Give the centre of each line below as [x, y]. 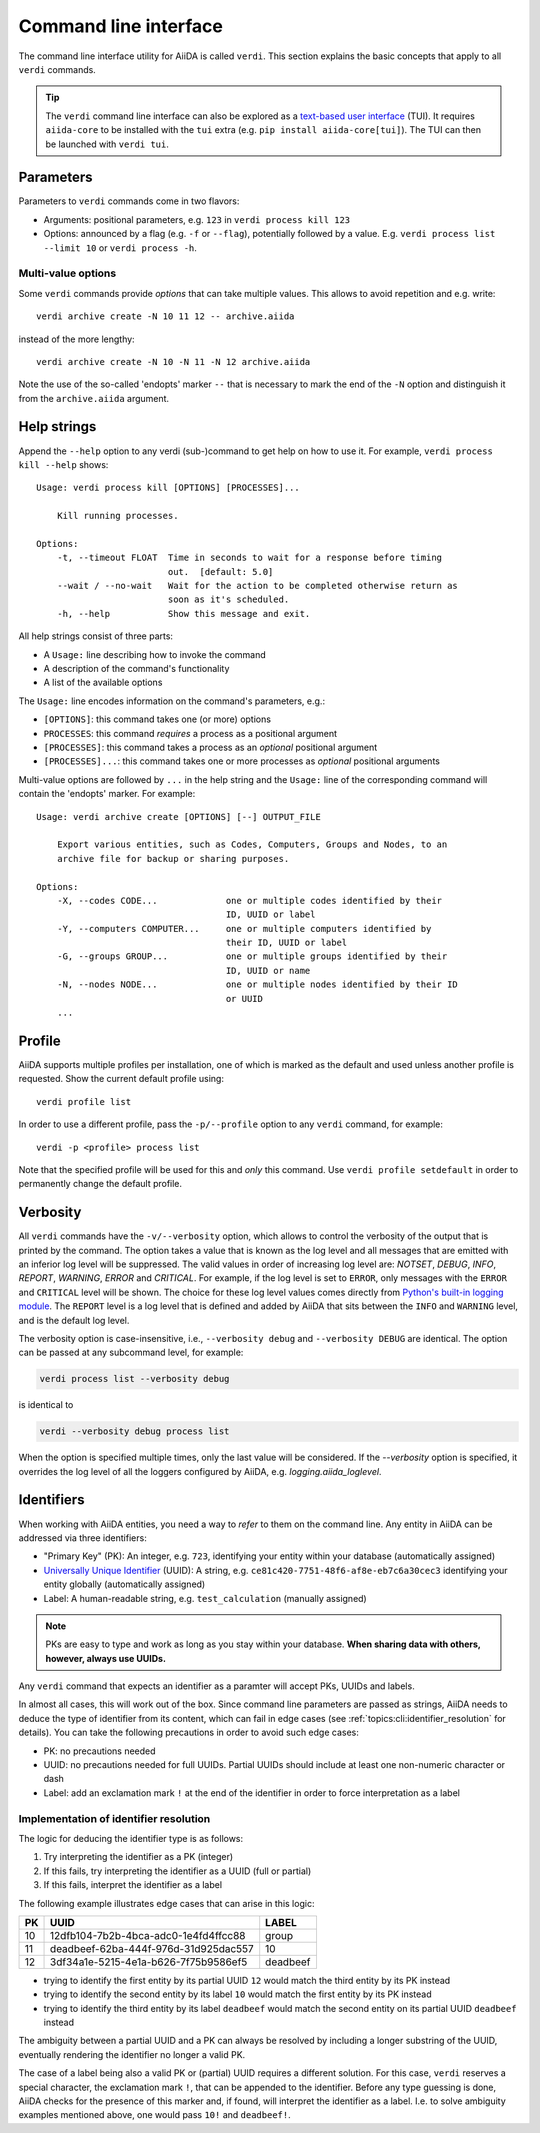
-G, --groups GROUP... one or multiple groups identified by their [252, 956]
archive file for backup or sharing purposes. [173, 858]
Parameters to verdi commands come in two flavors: [129, 201]
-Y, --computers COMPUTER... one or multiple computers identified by [244, 928]
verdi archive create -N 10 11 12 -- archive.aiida [165, 316]
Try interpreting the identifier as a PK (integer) [138, 1857]
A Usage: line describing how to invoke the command [155, 654]
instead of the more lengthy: [76, 339]
